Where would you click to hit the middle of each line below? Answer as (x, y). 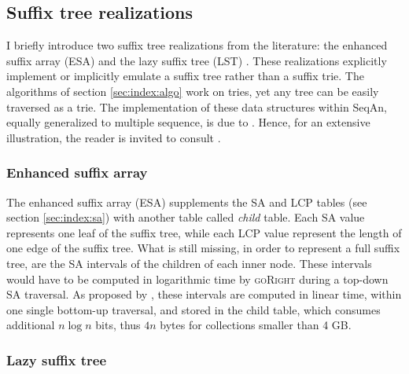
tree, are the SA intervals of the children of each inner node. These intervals (189, 263)
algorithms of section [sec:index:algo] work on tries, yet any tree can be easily (193, 91)
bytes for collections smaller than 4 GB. (256, 325)
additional (31, 325)
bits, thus (118, 325)
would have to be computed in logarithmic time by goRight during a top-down (197, 279)
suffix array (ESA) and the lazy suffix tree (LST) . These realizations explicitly (197, 60)
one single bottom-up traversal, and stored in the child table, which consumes (193, 309)
